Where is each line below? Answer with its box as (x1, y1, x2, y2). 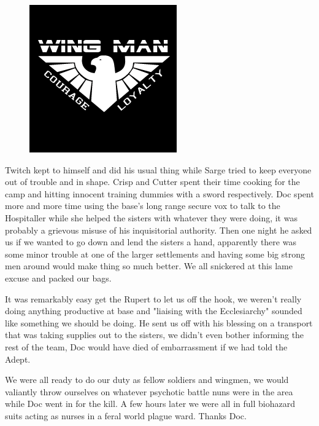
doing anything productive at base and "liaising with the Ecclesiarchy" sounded (5, 304, 302, 317)
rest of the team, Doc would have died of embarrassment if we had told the (5, 340, 288, 353)
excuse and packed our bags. (5, 271, 112, 284)
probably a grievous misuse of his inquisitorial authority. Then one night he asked (5, 223, 312, 236)
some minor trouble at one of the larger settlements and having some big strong (5, 247, 305, 260)
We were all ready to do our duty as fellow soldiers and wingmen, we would (5, 373, 289, 386)
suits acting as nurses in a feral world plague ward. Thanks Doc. (5, 409, 247, 422)
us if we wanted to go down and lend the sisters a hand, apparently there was (5, 235, 296, 248)
